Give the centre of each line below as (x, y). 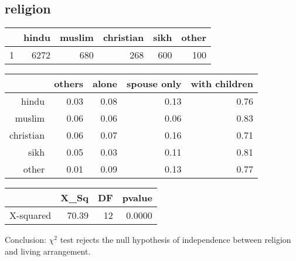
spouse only (154, 84)
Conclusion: (25, 240)
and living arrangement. (48, 251)
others (69, 84)
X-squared (30, 215)
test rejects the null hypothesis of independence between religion (176, 240)
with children (222, 84)
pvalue (137, 198)
